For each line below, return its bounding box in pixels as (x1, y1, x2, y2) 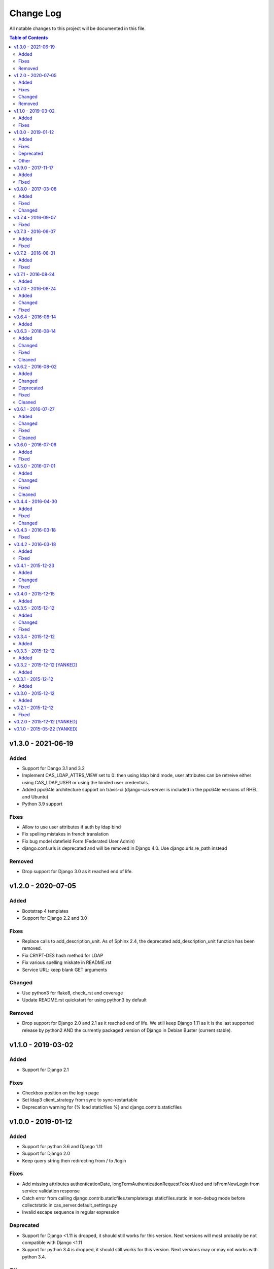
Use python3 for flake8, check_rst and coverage (22, 990, 123, 996)
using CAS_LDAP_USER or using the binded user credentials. (22, 779, 149, 785)
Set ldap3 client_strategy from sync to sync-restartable (22, 1097, 138, 1103)
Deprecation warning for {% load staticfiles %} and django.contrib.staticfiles (22, 1104, 182, 1110)
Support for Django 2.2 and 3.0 (22, 915, 87, 921)
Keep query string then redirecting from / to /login (22, 1157, 126, 1163)
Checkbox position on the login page (22, 1090, 99, 1096)
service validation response (22, 1188, 80, 1194)
